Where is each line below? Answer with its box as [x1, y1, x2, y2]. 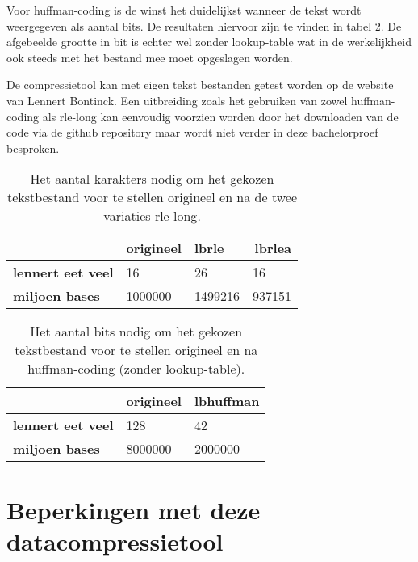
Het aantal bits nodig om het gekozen [30, 322, 243, 341]
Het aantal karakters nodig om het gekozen [30, 169, 274, 188]
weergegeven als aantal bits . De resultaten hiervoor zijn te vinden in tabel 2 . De [6, 17, 402, 34]
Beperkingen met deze [6, 492, 261, 526]
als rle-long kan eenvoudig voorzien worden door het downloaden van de [42, 108, 399, 125]
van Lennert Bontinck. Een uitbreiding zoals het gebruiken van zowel [6, 91, 348, 108]
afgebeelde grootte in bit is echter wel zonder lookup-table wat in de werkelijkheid [6, 33, 412, 50]
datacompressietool [6, 524, 224, 557]
